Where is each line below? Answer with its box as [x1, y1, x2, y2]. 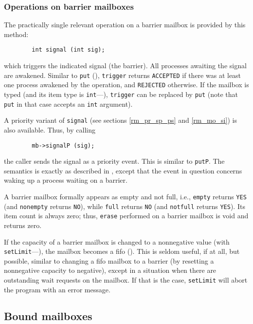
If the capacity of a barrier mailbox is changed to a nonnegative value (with [4, 236, 230, 247]
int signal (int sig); [32, 46, 105, 54]
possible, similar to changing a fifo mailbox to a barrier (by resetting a [4, 255, 214, 266]
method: [4, 29, 29, 39]
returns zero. [4, 220, 42, 230]
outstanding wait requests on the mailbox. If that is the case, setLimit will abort [4, 275, 248, 285]
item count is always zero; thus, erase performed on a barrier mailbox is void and [4, 210, 249, 221]
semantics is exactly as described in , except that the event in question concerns [4, 165, 242, 175]
